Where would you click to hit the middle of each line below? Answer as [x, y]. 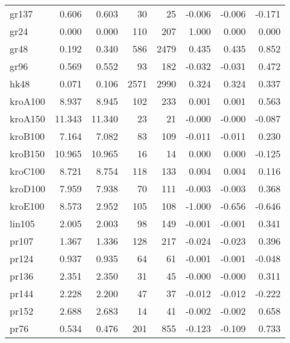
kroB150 [27, 153]
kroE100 [27, 206]
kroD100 [27, 188]
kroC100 [27, 171]
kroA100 [27, 101]
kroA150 [27, 118]
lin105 [22, 223]
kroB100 [27, 136]
